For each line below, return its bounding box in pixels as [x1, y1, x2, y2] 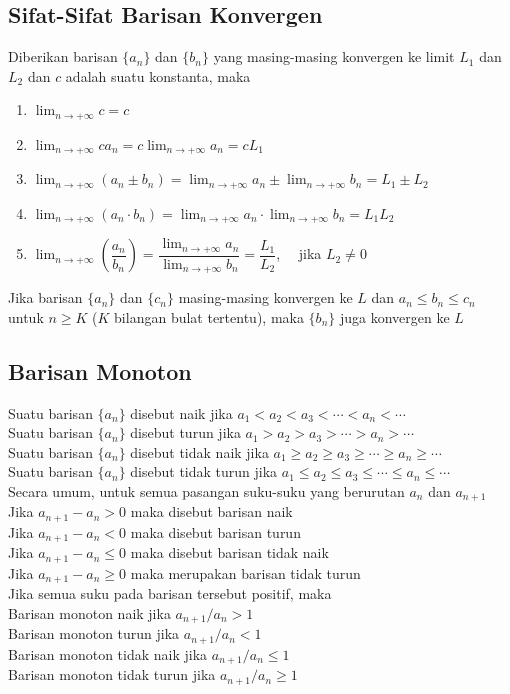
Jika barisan [8, 287, 83, 308]
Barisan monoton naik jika [8, 602, 171, 623]
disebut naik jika [130, 402, 233, 423]
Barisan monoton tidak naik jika [8, 643, 208, 664]
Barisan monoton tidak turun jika [8, 664, 216, 685]
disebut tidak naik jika [130, 441, 269, 462]
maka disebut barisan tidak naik [130, 542, 329, 563]
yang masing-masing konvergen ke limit [213, 46, 455, 67]
